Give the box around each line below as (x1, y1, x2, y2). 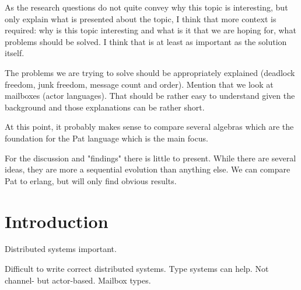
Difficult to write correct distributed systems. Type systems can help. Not (5, 263, 269, 275)
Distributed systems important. (5, 243, 117, 255)
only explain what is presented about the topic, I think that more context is (5, 12, 276, 25)
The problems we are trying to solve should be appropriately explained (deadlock (5, 66, 295, 78)
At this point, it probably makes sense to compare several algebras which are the (5, 120, 294, 133)
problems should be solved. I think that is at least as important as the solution (5, 35, 287, 47)
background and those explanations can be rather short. (5, 101, 205, 113)
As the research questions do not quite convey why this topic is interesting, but (5, 1, 288, 13)
